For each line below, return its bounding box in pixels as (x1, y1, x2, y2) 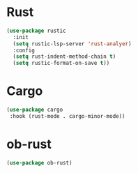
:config (13, 47, 36, 54)
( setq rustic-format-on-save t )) (13, 60, 110, 67)
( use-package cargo (6, 106, 63, 114)
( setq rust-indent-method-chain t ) (13, 53, 116, 60)
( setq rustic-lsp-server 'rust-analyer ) (13, 40, 132, 47)
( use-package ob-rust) (6, 159, 72, 166)
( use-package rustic (6, 27, 67, 34)
